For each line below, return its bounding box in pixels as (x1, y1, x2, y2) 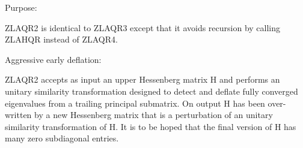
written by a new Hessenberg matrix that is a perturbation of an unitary (5, 108, 273, 121)
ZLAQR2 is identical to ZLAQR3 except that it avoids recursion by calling (5, 21, 281, 34)
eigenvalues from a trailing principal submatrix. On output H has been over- (5, 96, 286, 109)
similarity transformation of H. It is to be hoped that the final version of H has (5, 120, 296, 132)
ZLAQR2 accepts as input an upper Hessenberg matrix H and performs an (5, 73, 280, 86)
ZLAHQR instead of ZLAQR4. (5, 33, 118, 46)
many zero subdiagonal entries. (5, 132, 119, 144)
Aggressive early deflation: (5, 53, 102, 65)
